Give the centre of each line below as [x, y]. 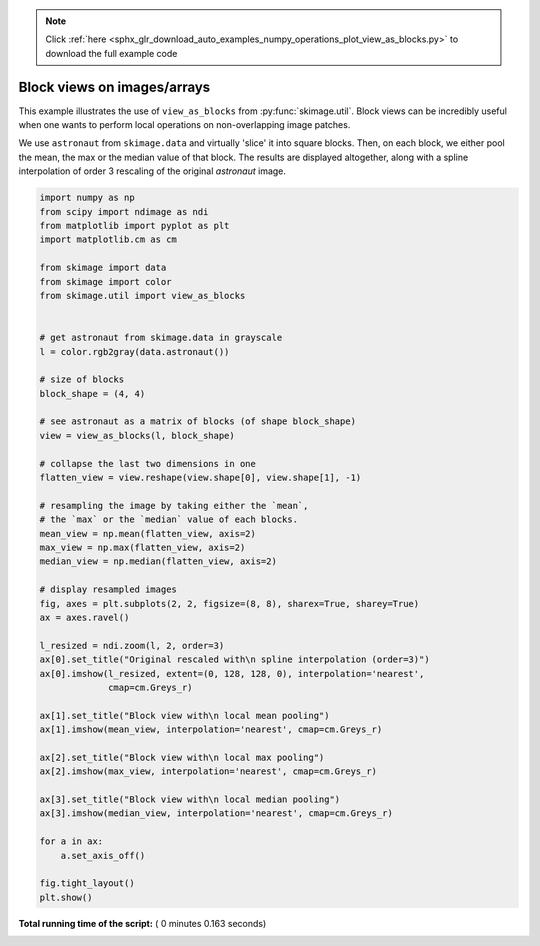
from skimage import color [105, 281]
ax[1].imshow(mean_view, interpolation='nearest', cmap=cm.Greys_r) [211, 729]
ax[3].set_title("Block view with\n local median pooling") [190, 799]
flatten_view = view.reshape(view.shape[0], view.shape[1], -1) [200, 478]
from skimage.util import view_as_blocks [142, 295]
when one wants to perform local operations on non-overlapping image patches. [184, 125]
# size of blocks [82, 379]
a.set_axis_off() [103, 855]
